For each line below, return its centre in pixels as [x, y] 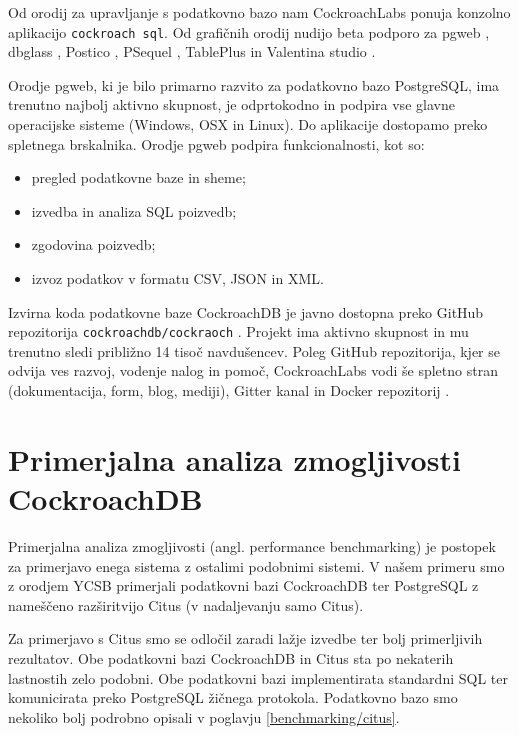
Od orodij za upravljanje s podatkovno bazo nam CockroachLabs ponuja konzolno [259, 12]
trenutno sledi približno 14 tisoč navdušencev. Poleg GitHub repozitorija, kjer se [254, 350]
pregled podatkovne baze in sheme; [138, 177]
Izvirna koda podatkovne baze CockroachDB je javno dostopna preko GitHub [246, 311]
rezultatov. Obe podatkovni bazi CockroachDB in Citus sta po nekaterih [231, 657]
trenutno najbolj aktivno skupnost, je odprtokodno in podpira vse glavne [231, 104]
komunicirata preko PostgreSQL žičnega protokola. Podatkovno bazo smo [233, 697]
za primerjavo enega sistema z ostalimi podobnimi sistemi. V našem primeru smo [256, 565]
